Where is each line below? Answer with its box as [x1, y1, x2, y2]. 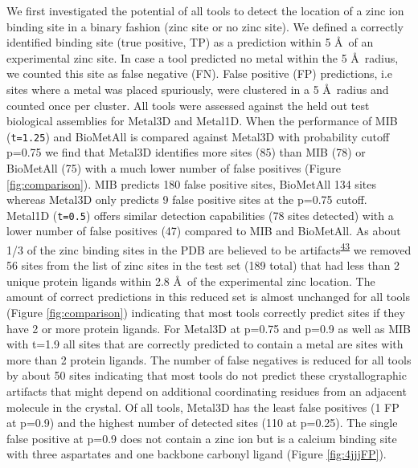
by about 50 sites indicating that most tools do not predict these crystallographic [6, 367, 407, 384]
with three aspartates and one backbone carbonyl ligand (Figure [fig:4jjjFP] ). [6, 446, 387, 462]
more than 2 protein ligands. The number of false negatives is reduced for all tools [6, 351, 412, 368]
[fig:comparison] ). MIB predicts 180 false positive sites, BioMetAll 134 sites [6, 175, 376, 192]
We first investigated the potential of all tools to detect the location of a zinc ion [6, 2, 404, 18]
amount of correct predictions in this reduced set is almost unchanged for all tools [6, 288, 410, 305]
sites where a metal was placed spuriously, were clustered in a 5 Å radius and [6, 80, 389, 97]
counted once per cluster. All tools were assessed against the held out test [6, 96, 370, 113]
